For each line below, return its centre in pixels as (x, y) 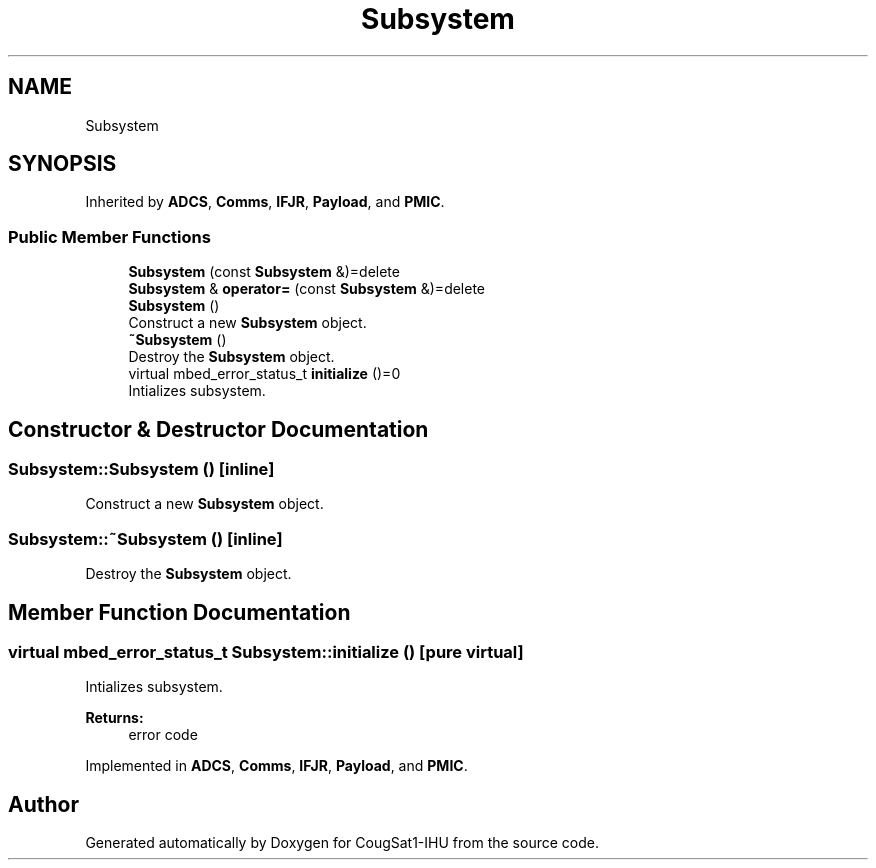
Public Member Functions (109, 236)
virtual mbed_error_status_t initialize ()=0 (264, 374)
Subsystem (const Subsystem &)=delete (264, 272)
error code (163, 735)
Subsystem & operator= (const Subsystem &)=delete (307, 289)
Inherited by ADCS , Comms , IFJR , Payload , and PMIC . (265, 202)
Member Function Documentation (179, 612)
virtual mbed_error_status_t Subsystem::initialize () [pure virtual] (266, 652)
